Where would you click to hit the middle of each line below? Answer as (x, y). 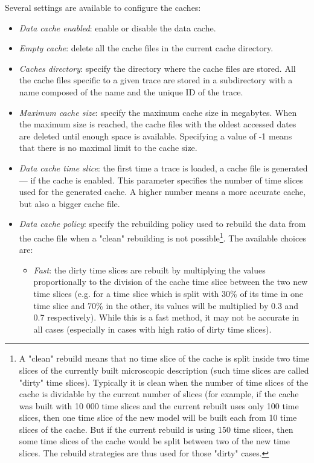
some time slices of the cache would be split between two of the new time (154, 441)
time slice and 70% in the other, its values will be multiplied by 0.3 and (166, 305)
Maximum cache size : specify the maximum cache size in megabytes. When (158, 112)
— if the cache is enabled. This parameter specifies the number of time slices (161, 180)
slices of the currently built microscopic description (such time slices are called (164, 370)
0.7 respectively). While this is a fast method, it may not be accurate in (166, 317)
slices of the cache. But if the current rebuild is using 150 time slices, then (156, 429)
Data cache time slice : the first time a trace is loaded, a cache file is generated (163, 168)
